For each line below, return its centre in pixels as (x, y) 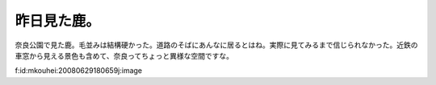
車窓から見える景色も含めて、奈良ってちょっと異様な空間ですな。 (124, 55)
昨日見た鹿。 (58, 21)
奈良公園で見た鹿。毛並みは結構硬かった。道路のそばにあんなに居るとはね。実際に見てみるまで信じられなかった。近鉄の (216, 45)
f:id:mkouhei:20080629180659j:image (79, 71)
